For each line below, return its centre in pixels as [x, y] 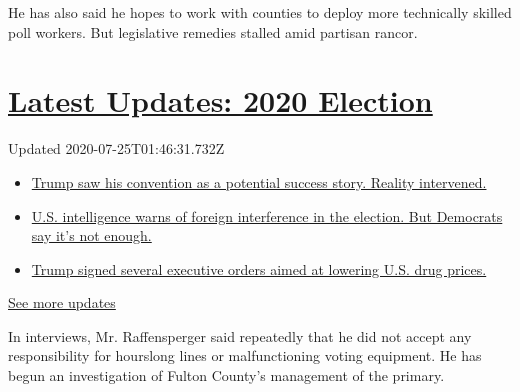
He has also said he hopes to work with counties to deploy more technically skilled [260, 12]
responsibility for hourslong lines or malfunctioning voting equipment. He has [245, 355]
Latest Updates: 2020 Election [220, 100]
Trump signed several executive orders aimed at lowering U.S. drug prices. [259, 268]
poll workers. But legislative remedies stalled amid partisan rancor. [213, 31]
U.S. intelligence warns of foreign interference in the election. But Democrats [267, 215]
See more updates [62, 302]
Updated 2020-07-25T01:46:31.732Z [116, 148]
